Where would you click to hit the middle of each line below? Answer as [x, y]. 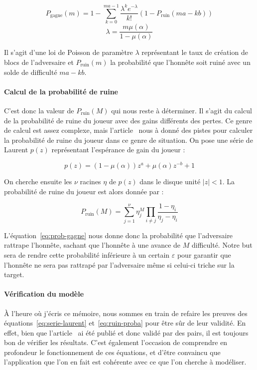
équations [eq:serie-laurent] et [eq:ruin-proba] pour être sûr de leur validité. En [125, 323]
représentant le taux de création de [195, 52]
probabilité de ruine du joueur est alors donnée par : [84, 191]
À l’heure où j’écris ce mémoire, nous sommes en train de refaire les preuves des [126, 313]
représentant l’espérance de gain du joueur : [118, 150]
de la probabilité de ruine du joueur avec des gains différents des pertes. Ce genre [128, 120]
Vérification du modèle [44, 294]
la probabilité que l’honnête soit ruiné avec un [180, 62]
